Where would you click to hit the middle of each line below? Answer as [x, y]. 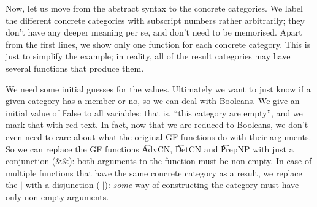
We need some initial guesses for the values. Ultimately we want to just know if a [158, 88]
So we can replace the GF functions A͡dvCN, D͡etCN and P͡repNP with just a [150, 149]
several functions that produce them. [75, 68]
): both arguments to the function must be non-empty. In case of [190, 161]
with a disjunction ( [63, 185]
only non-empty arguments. [57, 196]
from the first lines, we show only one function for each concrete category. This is [158, 44]
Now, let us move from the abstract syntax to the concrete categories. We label [154, 8]
